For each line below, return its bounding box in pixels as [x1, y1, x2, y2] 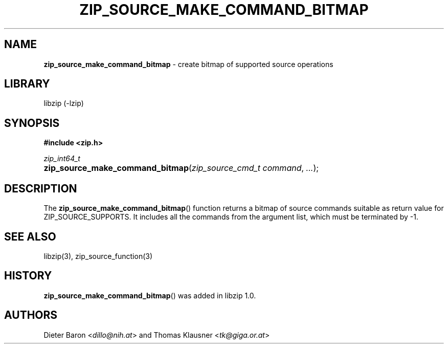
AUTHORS [4, 309, 58, 322]
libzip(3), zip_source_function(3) [43, 251, 153, 260]
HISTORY [4, 269, 52, 282]
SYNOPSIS [4, 116, 60, 129]
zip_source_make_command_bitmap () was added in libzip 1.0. [43, 291, 256, 300]
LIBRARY [4, 77, 50, 91]
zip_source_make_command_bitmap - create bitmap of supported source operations [43, 59, 333, 69]
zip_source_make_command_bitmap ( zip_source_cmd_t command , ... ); [43, 163, 319, 173]
